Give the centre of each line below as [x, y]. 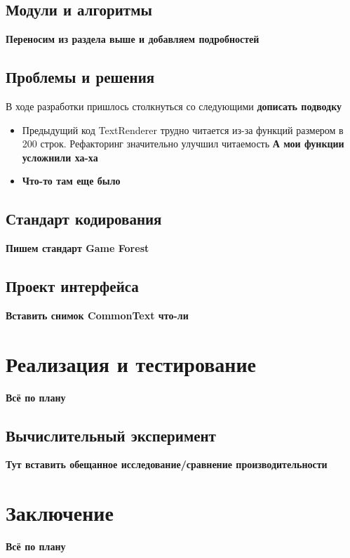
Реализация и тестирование [131, 363]
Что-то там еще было [71, 181]
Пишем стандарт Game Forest [78, 248]
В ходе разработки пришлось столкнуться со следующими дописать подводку [174, 106]
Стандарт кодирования [84, 219]
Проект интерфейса [72, 286]
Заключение [60, 513]
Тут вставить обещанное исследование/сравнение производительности [167, 464]
